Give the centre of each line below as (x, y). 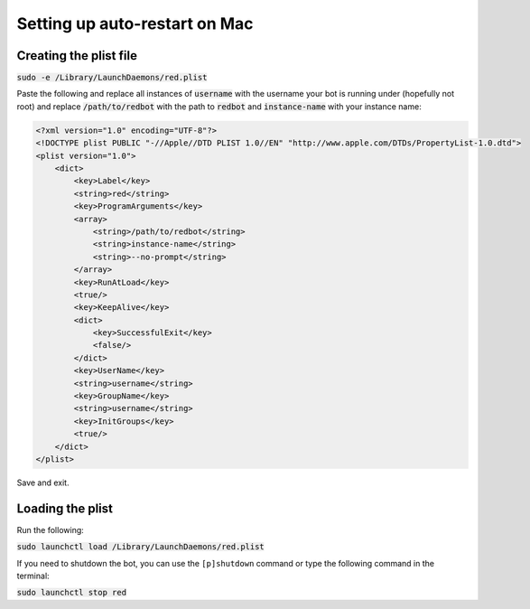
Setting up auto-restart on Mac (135, 23)
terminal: (33, 576)
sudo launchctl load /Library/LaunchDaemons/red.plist (141, 547)
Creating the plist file (77, 56)
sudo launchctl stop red (71, 593)
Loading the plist (65, 508)
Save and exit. (43, 483)
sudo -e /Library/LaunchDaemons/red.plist (112, 78)
